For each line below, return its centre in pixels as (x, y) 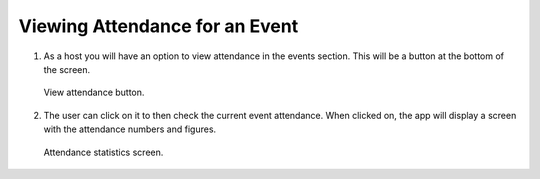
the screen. (67, 69)
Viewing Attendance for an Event (158, 26)
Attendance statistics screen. (103, 152)
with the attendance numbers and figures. (130, 129)
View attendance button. (94, 92)
